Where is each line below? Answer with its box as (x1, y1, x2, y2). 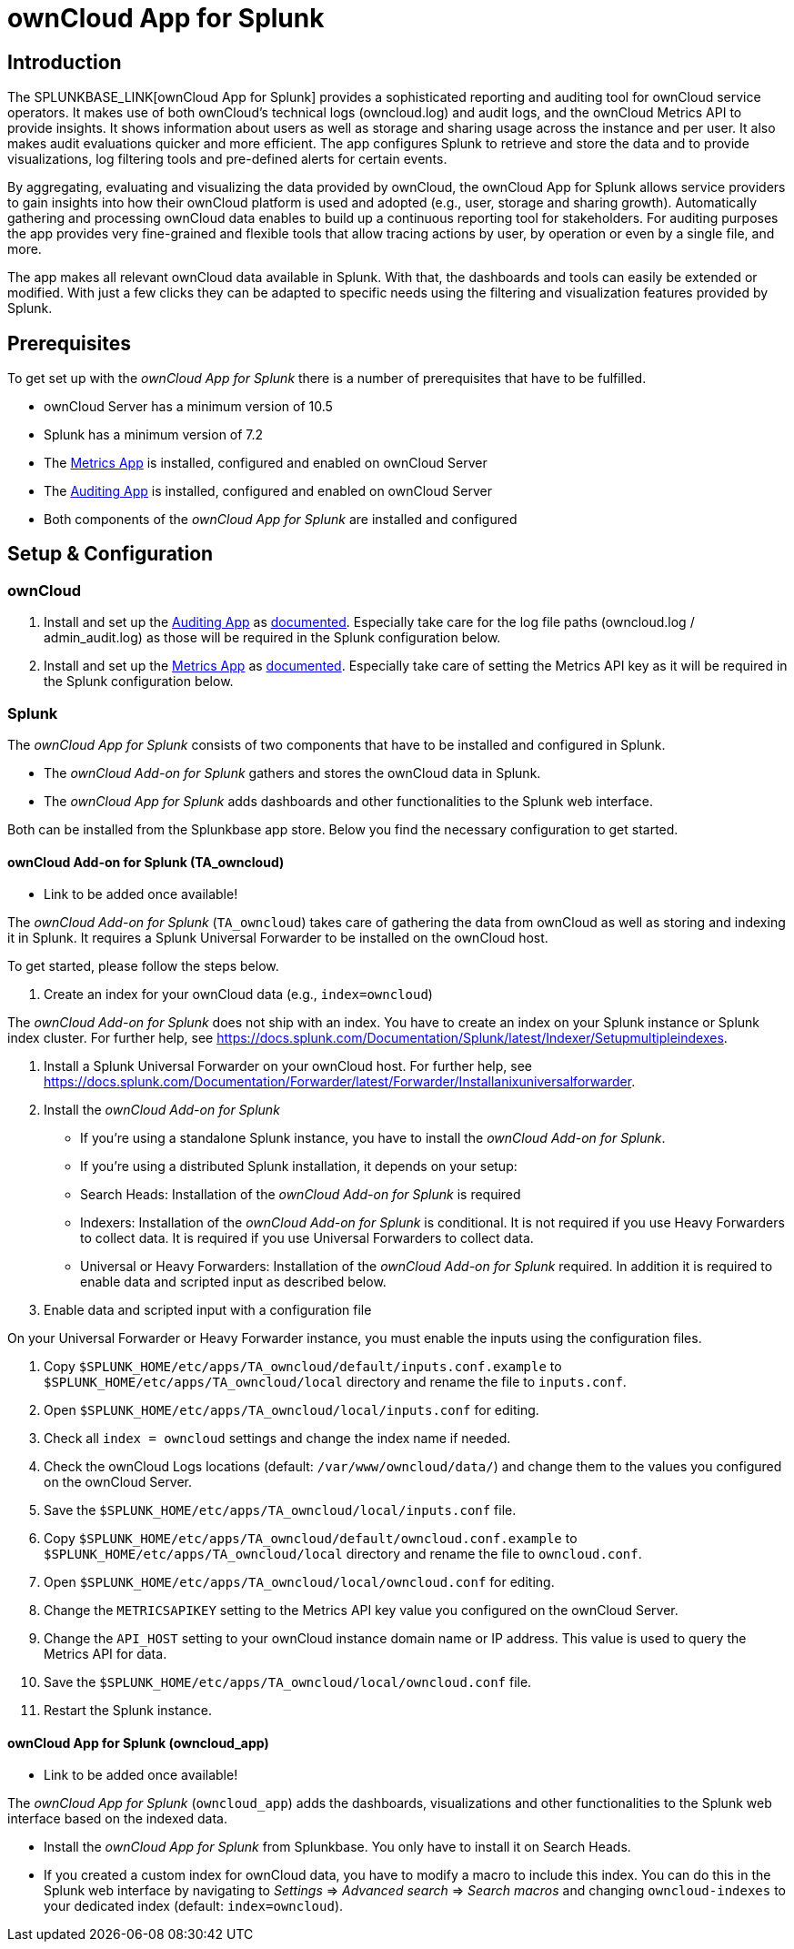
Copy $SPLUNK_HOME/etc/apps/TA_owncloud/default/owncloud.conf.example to (44, 1530, 578, 1547)
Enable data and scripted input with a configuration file (44, 1302, 372, 1318)
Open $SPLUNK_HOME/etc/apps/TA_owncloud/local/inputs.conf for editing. (44, 1402, 539, 1419)
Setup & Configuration (7, 542, 214, 566)
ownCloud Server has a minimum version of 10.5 (44, 399, 333, 415)
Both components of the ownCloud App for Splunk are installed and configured (44, 511, 518, 528)
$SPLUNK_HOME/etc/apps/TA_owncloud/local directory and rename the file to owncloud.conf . (44, 1546, 642, 1562)
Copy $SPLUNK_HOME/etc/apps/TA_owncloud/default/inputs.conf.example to (44, 1358, 562, 1375)
